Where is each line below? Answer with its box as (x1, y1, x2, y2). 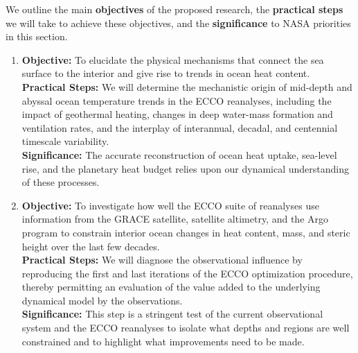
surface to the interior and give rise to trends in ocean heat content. (21, 66, 310, 80)
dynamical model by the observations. (21, 293, 183, 307)
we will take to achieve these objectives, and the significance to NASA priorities (6, 15, 351, 30)
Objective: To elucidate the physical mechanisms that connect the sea (21, 52, 324, 67)
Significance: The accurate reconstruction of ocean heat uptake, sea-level (21, 147, 337, 162)
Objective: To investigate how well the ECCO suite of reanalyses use (21, 198, 319, 212)
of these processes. (21, 175, 100, 189)
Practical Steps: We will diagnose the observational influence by (21, 252, 303, 267)
